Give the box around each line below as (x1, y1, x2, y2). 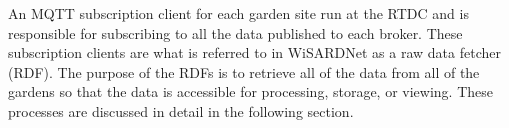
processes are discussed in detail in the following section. (8, 100, 354, 121)
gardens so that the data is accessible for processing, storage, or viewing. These (8, 81, 493, 102)
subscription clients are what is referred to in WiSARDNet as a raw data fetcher (8, 42, 501, 63)
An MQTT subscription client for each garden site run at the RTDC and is (8, 3, 469, 23)
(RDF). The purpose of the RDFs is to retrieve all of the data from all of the (8, 61, 480, 82)
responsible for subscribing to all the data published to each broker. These (8, 22, 463, 43)
